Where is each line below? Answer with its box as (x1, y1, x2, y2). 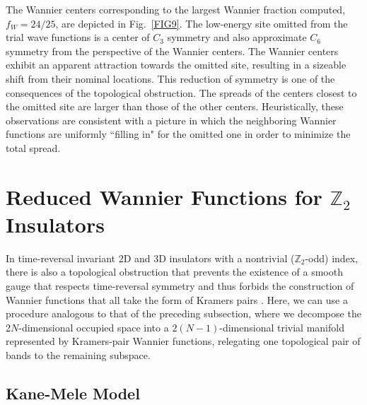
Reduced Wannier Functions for (6, 182, 322, 211)
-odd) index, (305, 250, 359, 265)
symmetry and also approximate (167, 30, 307, 45)
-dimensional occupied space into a (18, 319, 169, 334)
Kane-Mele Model (6, 382, 140, 404)
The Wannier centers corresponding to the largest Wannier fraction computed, (6, 2, 346, 16)
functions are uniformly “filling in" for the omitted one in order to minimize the (6, 127, 351, 141)
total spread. (6, 140, 61, 155)
